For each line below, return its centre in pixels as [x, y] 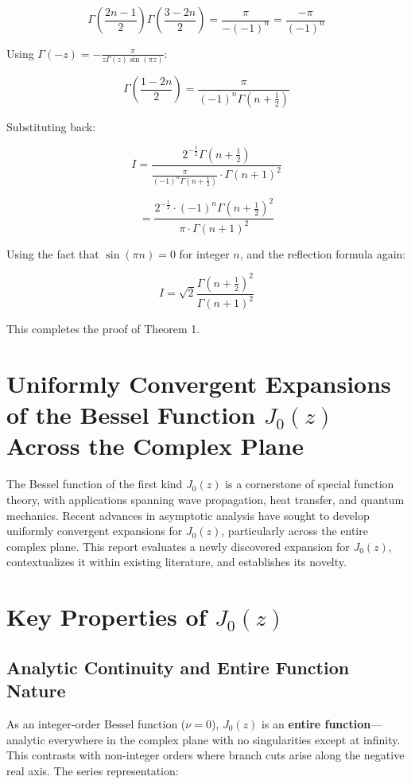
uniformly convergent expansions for [95, 531]
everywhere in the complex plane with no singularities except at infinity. [225, 739]
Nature [36, 691]
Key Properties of [107, 617]
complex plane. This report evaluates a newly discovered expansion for [178, 546]
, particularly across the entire [295, 531]
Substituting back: [51, 126]
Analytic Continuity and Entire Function [178, 667]
